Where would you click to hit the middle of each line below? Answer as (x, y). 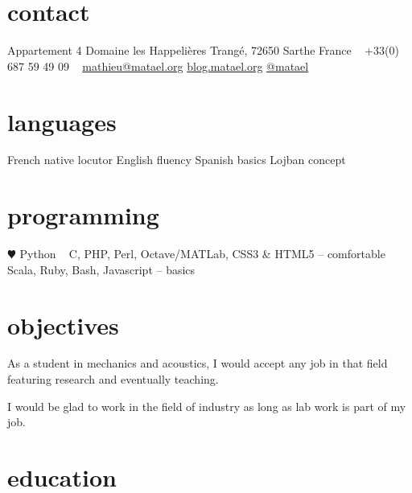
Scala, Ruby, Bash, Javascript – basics (101, 269)
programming (83, 215)
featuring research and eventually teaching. (113, 379)
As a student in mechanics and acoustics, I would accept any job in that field (198, 363)
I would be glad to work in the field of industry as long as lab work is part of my (207, 406)
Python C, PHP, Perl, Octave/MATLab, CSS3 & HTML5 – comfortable (202, 254)
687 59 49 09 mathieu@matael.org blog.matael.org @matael (158, 66)
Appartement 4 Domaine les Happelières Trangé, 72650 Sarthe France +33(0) (203, 50)
